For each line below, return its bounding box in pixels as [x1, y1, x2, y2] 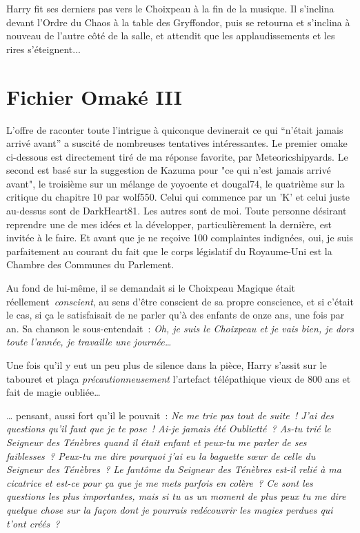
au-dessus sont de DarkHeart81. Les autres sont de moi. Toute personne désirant [6, 203, 347, 218]
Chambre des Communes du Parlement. [6, 257, 174, 272]
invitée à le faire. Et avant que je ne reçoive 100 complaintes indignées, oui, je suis [6, 230, 353, 245]
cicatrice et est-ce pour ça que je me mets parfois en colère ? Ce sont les [6, 475, 313, 490]
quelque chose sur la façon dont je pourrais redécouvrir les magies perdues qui [6, 502, 333, 516]
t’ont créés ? [6, 516, 60, 530]
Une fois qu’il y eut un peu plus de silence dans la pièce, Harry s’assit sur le [6, 358, 327, 372]
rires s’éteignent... [6, 41, 81, 56]
